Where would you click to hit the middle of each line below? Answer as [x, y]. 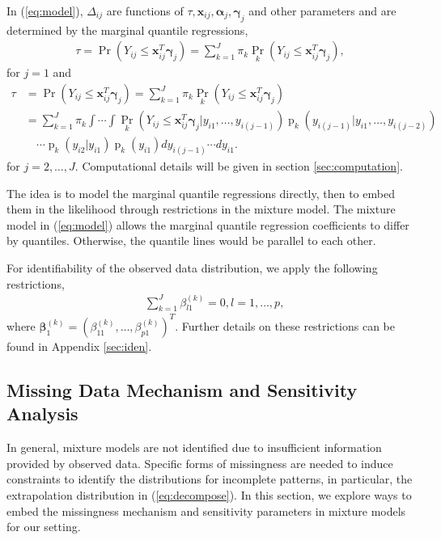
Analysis [42, 413]
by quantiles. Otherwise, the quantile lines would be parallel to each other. [191, 240]
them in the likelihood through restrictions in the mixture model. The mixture [201, 209]
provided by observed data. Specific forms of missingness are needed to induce [200, 463]
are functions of [145, 11]
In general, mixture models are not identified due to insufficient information [194, 447]
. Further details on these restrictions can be [285, 325]
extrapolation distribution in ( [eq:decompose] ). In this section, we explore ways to [209, 494]
